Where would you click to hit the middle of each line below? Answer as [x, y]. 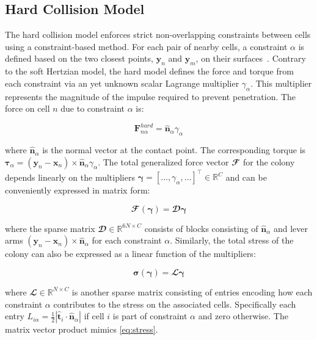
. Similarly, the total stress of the [232, 240]
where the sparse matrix [50, 228]
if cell [94, 316]
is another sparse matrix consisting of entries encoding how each [192, 291]
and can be [246, 177]
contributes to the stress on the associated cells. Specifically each [175, 304]
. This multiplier [281, 83]
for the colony [269, 161]
